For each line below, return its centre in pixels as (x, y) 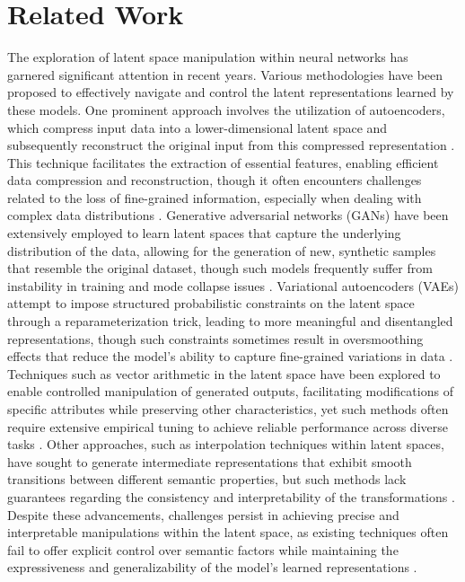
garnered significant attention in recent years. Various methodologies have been (225, 74)
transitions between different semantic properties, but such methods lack (207, 479)
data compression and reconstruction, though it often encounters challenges (215, 180)
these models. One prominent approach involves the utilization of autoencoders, (226, 109)
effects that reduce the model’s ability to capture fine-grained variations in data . (230, 356)
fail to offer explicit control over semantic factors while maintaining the (203, 549)
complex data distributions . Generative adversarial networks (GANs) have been (228, 215)
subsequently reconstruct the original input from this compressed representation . (231, 145)
